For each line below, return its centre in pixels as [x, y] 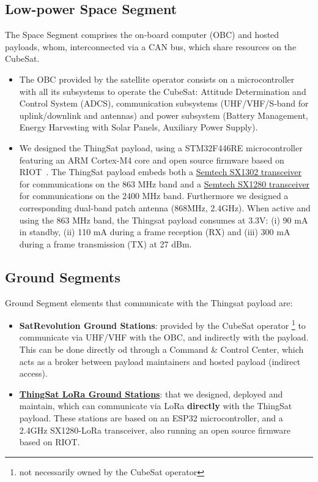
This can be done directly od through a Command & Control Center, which [161, 349]
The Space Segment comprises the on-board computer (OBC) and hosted [142, 35]
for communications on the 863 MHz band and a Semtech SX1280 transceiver [165, 183]
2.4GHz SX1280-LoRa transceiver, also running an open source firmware [155, 430]
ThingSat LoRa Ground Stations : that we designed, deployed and [151, 394]
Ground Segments [63, 277]
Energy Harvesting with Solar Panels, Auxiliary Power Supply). [139, 127]
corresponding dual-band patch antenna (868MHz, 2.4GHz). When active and [165, 207]
